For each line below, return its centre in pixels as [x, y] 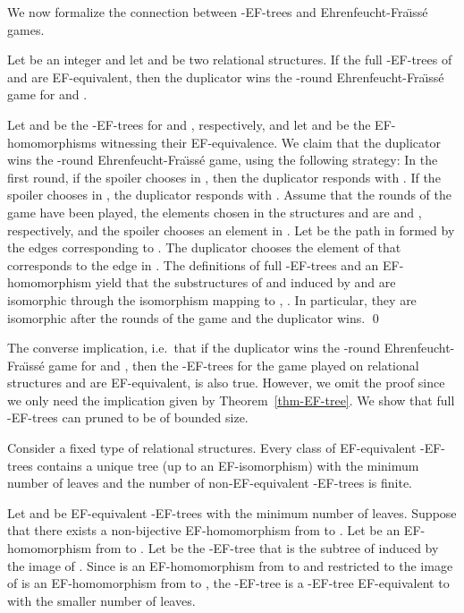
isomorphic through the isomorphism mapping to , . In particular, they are [212, 299]
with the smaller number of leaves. [101, 600]
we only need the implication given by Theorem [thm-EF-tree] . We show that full [231, 400]
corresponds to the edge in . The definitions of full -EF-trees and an [193, 264]
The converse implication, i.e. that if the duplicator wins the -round [194, 348]
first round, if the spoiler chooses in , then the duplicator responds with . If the [224, 177]
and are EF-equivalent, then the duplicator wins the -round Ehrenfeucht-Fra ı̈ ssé [226, 77]
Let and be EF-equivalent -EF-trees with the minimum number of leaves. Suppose [232, 512]
